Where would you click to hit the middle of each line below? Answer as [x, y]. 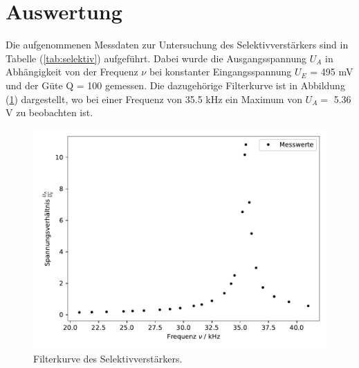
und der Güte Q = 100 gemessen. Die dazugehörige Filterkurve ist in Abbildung [175, 85]
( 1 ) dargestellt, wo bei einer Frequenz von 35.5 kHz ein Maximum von [154, 99]
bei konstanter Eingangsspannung [220, 72]
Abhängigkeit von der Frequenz [72, 72]
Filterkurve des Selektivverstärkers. [108, 359]
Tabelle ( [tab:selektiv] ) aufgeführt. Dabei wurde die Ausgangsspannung [156, 58]
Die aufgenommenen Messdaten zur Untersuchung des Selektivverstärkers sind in [177, 45]
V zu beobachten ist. [49, 112]
